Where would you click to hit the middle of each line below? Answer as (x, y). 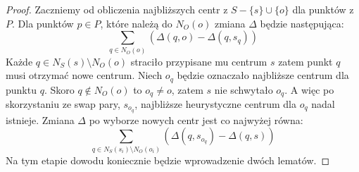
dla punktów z (323, 9)
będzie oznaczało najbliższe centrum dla (263, 75)
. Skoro (59, 89)
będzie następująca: (302, 23)
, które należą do (136, 23)
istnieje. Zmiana (40, 119)
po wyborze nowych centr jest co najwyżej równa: (196, 119)
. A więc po (309, 89)
